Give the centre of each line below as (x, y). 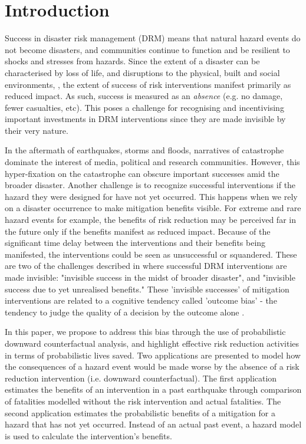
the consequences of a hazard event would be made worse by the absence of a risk (152, 366)
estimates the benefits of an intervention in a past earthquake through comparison (153, 389)
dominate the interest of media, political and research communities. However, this (152, 162)
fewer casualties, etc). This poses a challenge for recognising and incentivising (144, 107)
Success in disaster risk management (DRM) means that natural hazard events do (153, 38)
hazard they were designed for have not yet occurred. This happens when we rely (151, 196)
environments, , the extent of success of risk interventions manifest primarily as (148, 84)
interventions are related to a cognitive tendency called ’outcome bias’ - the (141, 300)
